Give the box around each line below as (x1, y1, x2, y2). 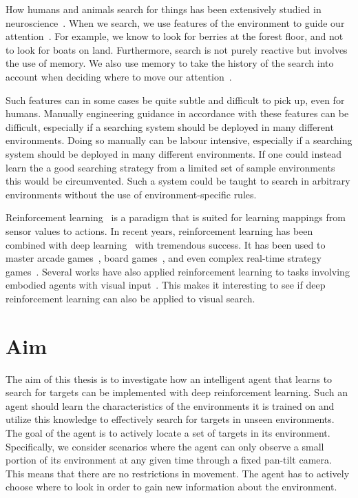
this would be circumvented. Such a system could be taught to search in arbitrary (6, 174, 350, 188)
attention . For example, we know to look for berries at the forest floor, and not (6, 29, 344, 43)
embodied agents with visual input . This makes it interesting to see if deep (6, 278, 326, 292)
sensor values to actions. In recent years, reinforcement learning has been (6, 223, 313, 238)
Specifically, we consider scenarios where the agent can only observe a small (6, 439, 324, 453)
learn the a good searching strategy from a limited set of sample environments (6, 160, 335, 174)
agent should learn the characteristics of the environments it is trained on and (6, 398, 335, 413)
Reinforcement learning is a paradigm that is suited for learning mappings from (6, 210, 346, 225)
